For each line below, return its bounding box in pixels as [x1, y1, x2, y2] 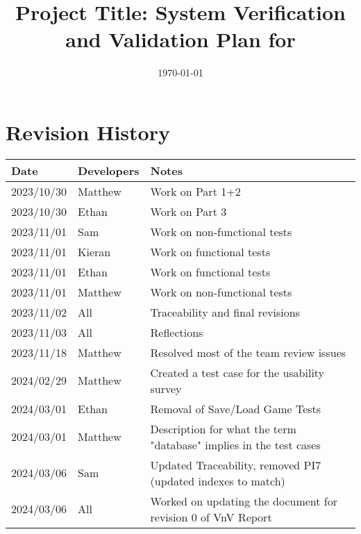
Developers [78, 162, 140, 178]
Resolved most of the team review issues [150, 344, 346, 360]
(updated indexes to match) [150, 472, 285, 489]
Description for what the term [150, 420, 296, 437]
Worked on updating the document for [150, 492, 337, 509]
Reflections [150, 324, 203, 340]
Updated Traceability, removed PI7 [150, 456, 321, 473]
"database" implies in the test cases [150, 436, 321, 453]
